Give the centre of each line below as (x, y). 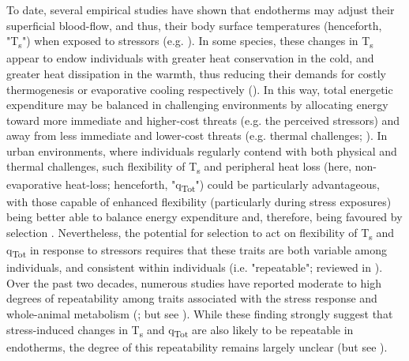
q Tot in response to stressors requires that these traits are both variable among (197, 251)
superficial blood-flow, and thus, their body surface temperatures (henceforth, (194, 25)
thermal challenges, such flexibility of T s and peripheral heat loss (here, (179, 167)
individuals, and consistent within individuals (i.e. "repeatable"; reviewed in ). (195, 267)
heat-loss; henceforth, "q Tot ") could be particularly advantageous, (222, 185)
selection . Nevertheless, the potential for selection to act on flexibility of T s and (201, 233)
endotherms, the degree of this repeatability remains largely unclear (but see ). (197, 346)
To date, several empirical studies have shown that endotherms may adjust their (201, 9)
